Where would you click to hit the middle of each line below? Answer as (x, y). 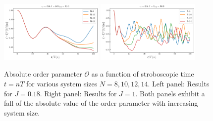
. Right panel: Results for (78, 93)
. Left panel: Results (179, 83)
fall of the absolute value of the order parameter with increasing (101, 103)
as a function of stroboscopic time (143, 74)
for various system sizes (62, 83)
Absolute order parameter (43, 74)
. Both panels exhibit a (170, 93)
